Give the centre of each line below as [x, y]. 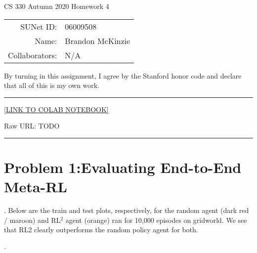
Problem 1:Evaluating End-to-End [123, 167]
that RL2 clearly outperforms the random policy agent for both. [101, 230]
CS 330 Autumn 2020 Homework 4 [57, 6]
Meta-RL [36, 187]
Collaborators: [33, 55]
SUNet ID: [39, 26]
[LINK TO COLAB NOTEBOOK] [56, 109]
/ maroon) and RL [32, 220]
